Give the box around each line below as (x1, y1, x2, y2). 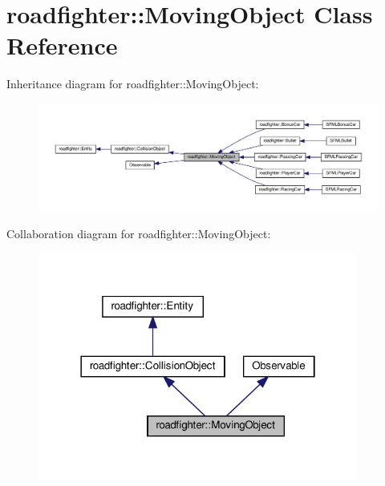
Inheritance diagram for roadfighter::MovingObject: (6, 75, 259, 92)
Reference (6, 29, 118, 62)
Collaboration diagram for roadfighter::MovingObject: (6, 225, 271, 242)
